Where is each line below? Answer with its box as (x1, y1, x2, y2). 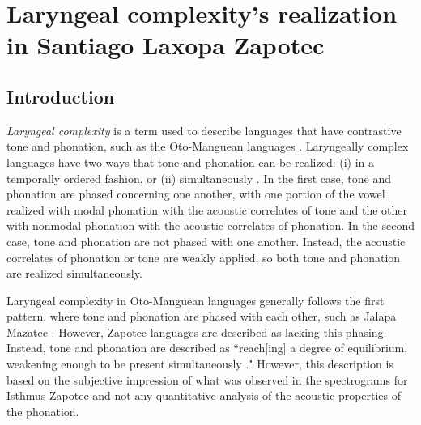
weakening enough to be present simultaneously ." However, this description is (6, 355, 393, 372)
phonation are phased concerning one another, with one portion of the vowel (6, 185, 385, 202)
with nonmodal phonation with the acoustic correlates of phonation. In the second (6, 217, 415, 234)
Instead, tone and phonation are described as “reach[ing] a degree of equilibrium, (6, 339, 408, 356)
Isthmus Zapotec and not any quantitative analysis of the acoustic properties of (6, 387, 402, 404)
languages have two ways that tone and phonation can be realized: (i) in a (6, 153, 375, 170)
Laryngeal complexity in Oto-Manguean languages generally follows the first (6, 291, 385, 308)
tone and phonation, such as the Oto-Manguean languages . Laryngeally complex (6, 138, 409, 155)
